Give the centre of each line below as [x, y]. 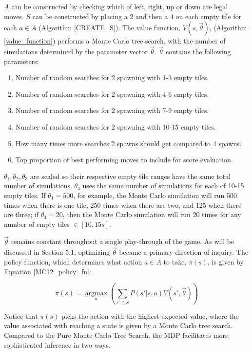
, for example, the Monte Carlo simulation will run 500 [155, 195]
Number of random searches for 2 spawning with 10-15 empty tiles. [116, 126]
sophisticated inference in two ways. [57, 344]
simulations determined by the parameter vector [76, 51]
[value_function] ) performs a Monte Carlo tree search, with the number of [115, 41]
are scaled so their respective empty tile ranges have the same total [130, 176]
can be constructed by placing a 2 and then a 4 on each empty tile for [137, 16]
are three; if [21, 214]
